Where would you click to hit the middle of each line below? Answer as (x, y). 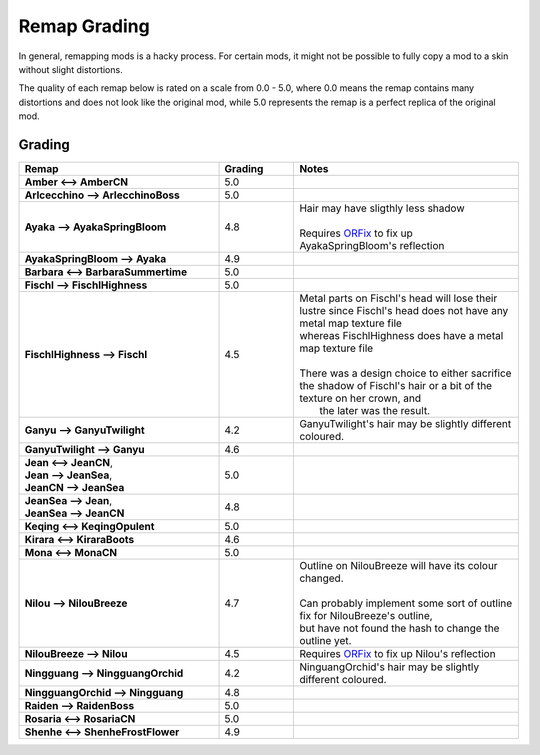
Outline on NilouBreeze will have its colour (399, 566)
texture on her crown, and (360, 398)
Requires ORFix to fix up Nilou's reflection (397, 654)
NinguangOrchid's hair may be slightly (389, 667)
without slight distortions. (71, 69)
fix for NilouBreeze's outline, (366, 616)
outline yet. (325, 641)
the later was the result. (374, 411)
